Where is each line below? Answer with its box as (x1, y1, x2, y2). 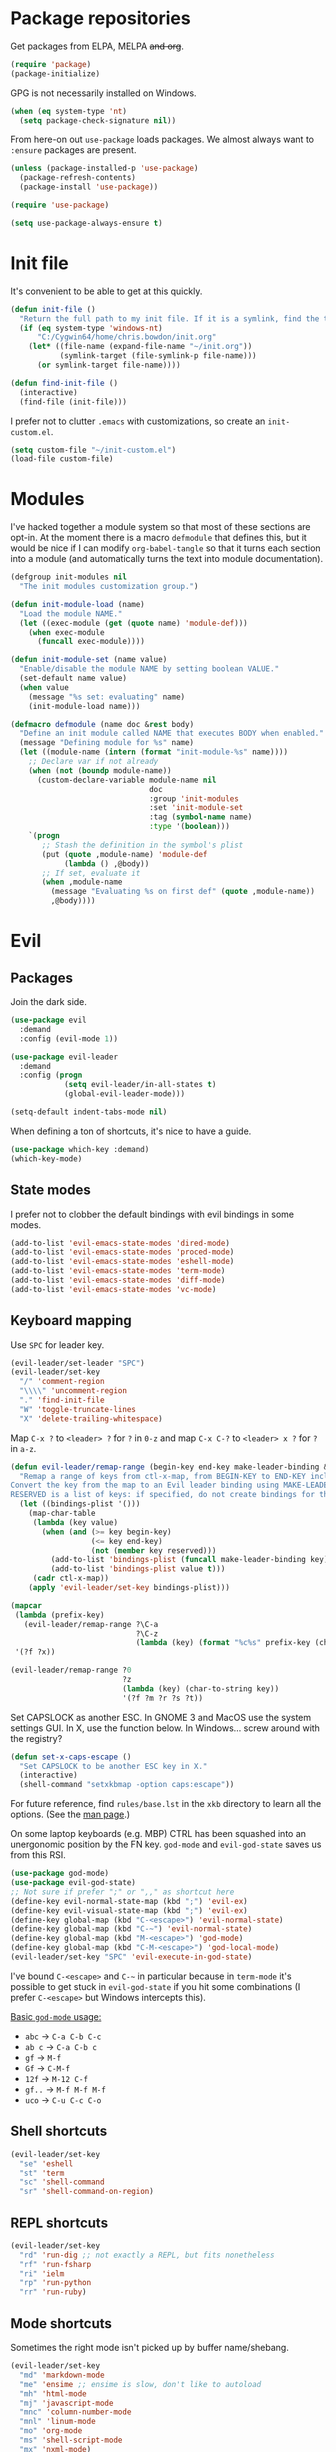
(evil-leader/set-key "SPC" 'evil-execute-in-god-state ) (10, 1952, 253, 1962)
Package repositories (10, 7, 192, 30)
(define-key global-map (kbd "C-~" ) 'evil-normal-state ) (10, 1924, 253, 1934)
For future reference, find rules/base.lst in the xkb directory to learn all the (10, 1798, 322, 1810)
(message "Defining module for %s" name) (19, 738, 195, 748)
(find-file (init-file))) (19, 397, 128, 407)
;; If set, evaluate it (41, 868, 141, 878)
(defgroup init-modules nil (10, 572, 128, 582)
